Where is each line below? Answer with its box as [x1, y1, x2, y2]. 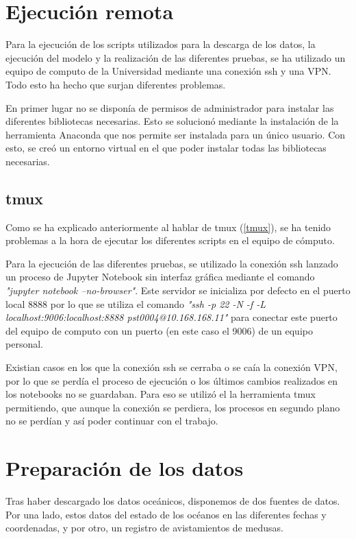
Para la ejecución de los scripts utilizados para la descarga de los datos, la [5, 37, 316, 51]
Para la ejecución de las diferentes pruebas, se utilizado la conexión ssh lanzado [5, 256, 338, 270]
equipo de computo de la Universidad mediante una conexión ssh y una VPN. [5, 64, 331, 78]
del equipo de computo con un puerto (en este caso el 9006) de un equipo [5, 323, 313, 337]
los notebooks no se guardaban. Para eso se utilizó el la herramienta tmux [5, 387, 316, 401]
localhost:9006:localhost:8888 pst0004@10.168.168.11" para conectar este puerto [5, 310, 338, 324]
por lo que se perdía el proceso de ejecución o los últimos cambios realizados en [5, 373, 338, 387]
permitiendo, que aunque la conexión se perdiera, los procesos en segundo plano [5, 400, 340, 414]
